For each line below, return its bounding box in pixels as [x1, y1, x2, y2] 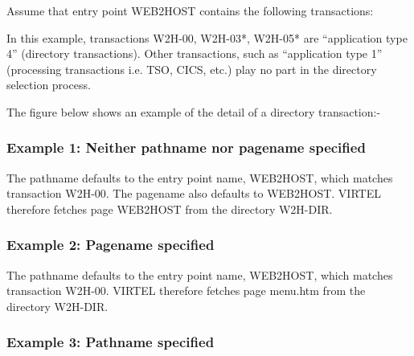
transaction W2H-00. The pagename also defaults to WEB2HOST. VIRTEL [6, 185, 381, 202]
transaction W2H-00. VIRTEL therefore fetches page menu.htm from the [6, 282, 366, 299]
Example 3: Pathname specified [6, 332, 215, 352]
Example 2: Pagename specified [6, 235, 215, 255]
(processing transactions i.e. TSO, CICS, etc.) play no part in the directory [6, 60, 377, 77]
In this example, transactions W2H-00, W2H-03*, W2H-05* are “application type [6, 29, 408, 46]
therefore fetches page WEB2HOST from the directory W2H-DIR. [6, 200, 333, 217]
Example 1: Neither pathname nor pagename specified [6, 137, 366, 158]
